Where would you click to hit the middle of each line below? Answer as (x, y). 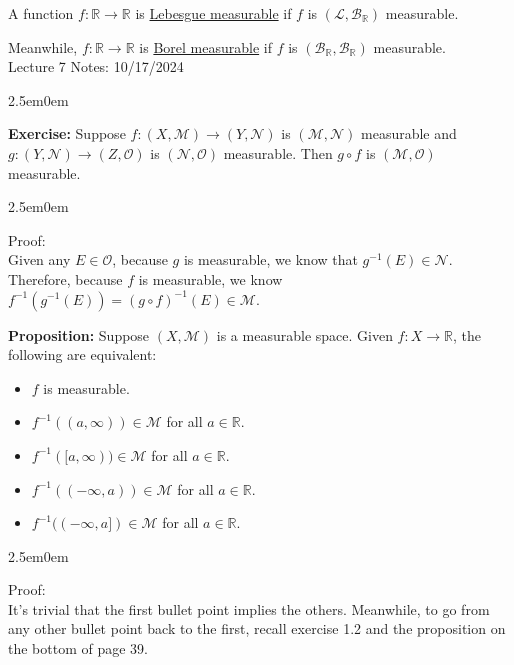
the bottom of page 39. (78, 648)
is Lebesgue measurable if (213, 13)
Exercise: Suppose (67, 133)
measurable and (409, 133)
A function (41, 13)
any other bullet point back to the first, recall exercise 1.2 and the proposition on (257, 628)
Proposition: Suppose (79, 334)
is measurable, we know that (270, 259)
